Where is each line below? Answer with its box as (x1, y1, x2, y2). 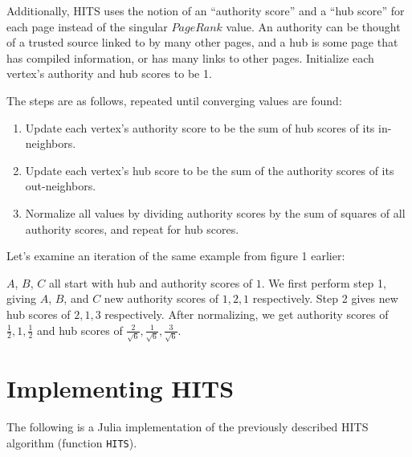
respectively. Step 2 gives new (252, 290, 398, 307)
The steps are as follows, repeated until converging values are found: (6, 92, 342, 108)
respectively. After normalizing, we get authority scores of (104, 305, 389, 322)
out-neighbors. (25, 177, 96, 194)
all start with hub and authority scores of (48, 274, 253, 291)
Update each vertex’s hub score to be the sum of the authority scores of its (25, 161, 394, 178)
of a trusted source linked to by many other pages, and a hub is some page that (6, 34, 398, 51)
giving (6, 290, 36, 307)
